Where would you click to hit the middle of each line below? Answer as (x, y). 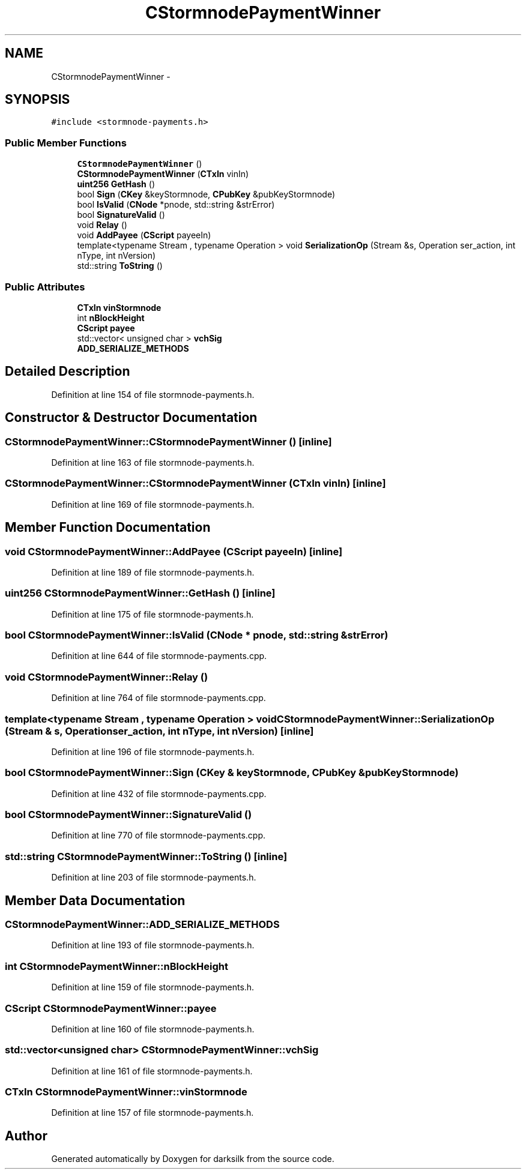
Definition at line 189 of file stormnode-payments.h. (153, 572)
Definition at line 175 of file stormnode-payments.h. (153, 614)
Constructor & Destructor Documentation (131, 418)
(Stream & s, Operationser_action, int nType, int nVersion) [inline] (159, 731)
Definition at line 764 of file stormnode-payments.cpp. (159, 698)
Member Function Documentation (108, 528)
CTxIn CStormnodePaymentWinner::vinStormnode (126, 1092)
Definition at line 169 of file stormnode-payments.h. (153, 504)
